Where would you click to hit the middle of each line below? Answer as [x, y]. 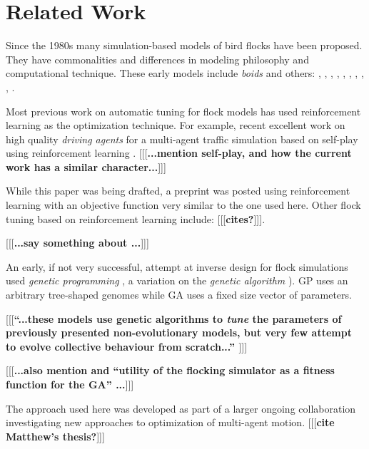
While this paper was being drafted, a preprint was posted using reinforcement [178, 191]
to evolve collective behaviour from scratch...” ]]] [127, 346]
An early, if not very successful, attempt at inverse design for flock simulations [177, 266]
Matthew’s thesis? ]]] [55, 436]
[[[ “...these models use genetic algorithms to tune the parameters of [174, 318]
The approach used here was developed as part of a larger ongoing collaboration [181, 408]
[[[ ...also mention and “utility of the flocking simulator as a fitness [170, 370]
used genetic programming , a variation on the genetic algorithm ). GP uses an [177, 280]
